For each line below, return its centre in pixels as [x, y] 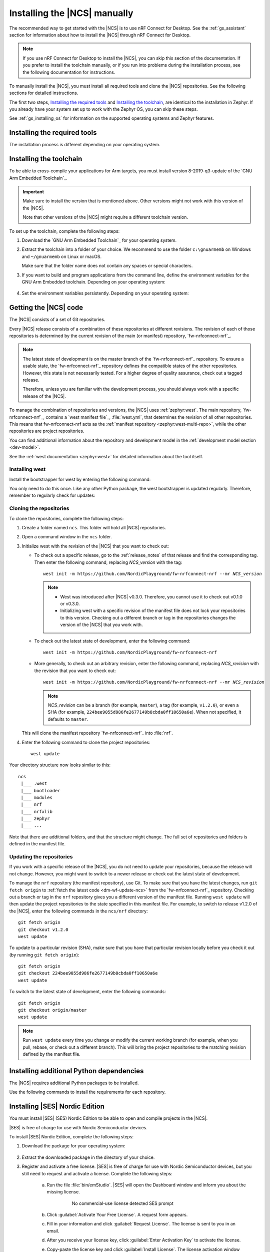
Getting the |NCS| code [46, 308]
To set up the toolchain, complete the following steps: [64, 231]
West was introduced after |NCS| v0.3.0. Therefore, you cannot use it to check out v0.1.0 [151, 596]
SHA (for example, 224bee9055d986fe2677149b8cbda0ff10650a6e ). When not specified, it [144, 712]
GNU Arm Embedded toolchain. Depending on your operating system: [94, 282]
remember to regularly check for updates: [52, 495]
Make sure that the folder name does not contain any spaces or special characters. [107, 266]
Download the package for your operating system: [73, 1146]
